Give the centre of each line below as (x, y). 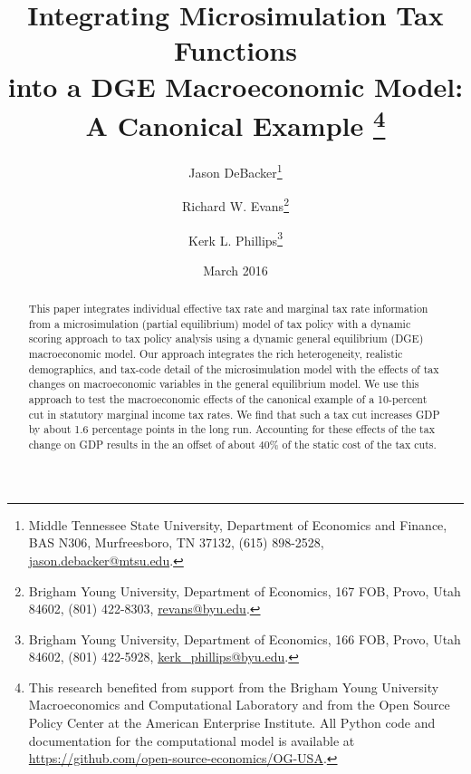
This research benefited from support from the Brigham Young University (234, 687)
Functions (235, 50)
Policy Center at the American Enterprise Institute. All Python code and (232, 723)
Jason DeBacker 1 (235, 171)
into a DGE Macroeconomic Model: (235, 86)
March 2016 (235, 270)
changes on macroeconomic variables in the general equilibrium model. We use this (224, 384)
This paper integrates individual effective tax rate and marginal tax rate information (228, 309)
